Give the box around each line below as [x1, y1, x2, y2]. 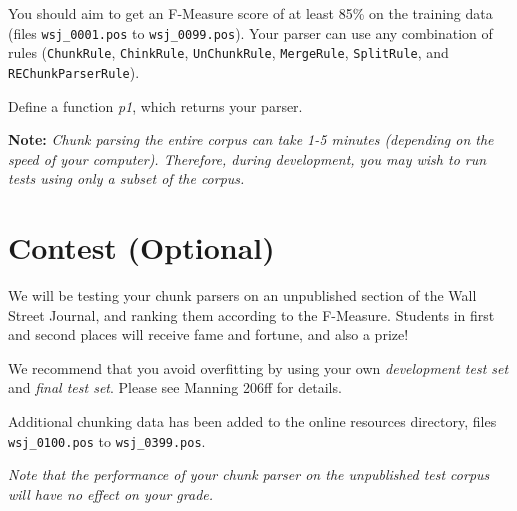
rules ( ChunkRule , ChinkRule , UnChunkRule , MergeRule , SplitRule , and [8, 42, 449, 63]
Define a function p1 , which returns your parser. [8, 95, 303, 116]
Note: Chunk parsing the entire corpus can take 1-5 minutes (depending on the [8, 129, 494, 150]
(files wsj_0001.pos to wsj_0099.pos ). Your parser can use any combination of [8, 22, 493, 43]
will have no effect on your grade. [8, 483, 214, 504]
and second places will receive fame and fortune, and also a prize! [8, 324, 409, 345]
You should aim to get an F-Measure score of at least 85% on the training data [8, 3, 493, 23]
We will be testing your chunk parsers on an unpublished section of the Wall [8, 285, 477, 306]
